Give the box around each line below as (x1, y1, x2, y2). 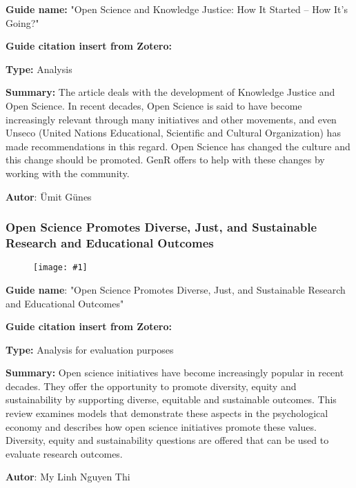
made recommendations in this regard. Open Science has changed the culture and (6, 139, 350, 153)
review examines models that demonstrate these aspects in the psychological (6, 406, 328, 420)
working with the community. (6, 165, 130, 180)
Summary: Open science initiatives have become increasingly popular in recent (6, 365, 344, 380)
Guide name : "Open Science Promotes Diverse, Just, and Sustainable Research (6, 282, 346, 296)
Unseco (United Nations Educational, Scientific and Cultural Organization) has (6, 125, 341, 140)
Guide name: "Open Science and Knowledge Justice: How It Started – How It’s (6, 2, 348, 16)
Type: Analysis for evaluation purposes (6, 342, 174, 356)
